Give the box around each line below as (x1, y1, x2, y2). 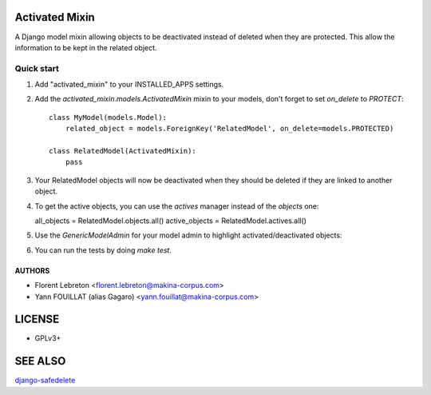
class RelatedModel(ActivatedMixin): (49, 146, 197, 155)
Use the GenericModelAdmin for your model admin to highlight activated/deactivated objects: (34, 230, 342, 240)
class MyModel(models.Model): (49, 113, 168, 122)
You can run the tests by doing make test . (34, 245, 172, 255)
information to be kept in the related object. (14, 42, 157, 52)
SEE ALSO (14, 354, 66, 368)
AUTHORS (14, 265, 50, 275)
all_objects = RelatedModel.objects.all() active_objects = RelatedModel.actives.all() (34, 216, 307, 225)
